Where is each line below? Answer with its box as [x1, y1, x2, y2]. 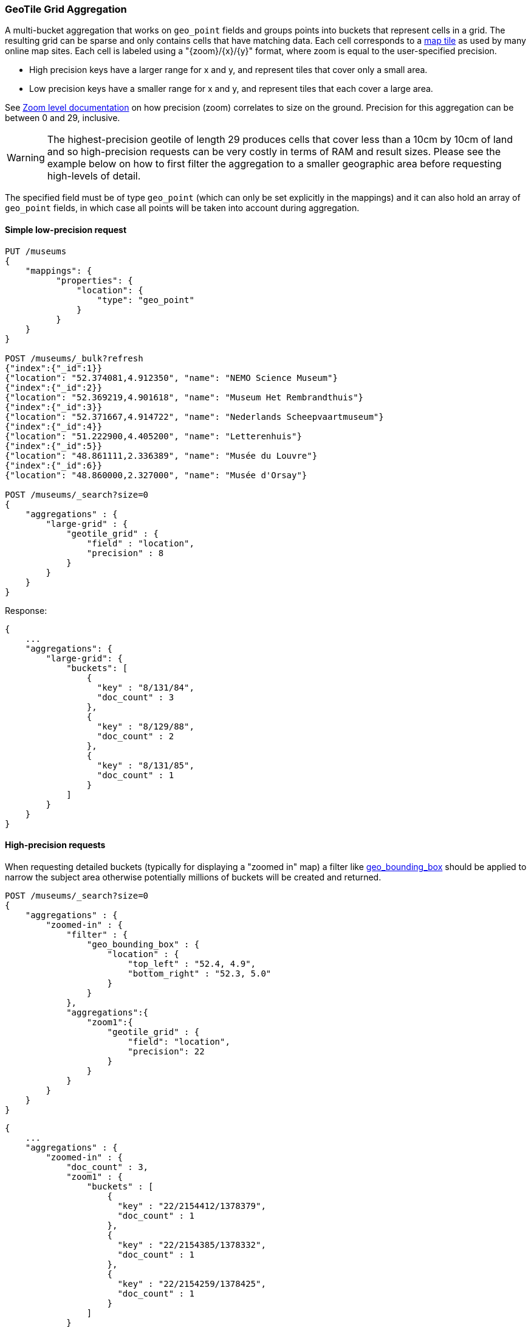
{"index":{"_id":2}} [5, 382, 103, 392]
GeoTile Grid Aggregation [5, 3, 127, 15]
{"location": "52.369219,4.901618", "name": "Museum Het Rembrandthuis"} [5, 392, 364, 402]
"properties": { [56, 275, 133, 285]
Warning [7, 152, 45, 164]
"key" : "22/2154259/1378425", [117, 1278, 266, 1289]
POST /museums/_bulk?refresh [5, 353, 143, 363]
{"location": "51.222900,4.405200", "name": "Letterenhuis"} [5, 431, 302, 441]
